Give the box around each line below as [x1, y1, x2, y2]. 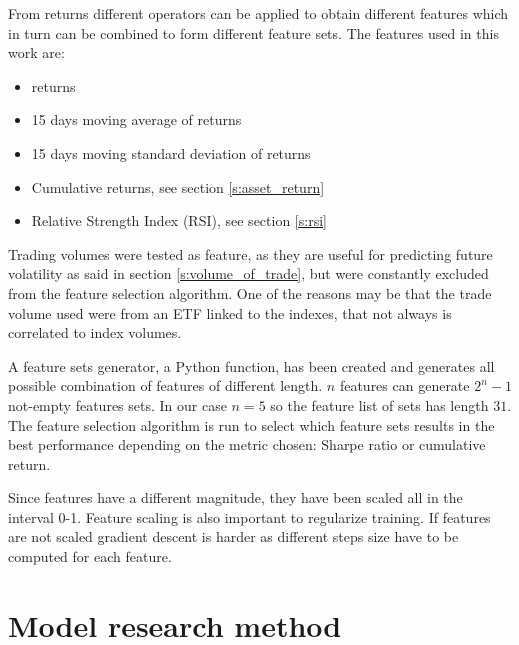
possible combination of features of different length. [8, 375, 323, 396]
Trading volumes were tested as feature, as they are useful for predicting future [8, 243, 493, 264]
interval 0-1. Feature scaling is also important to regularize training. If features [8, 506, 491, 527]
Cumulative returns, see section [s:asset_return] [31, 176, 325, 197]
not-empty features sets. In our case [8, 394, 227, 415]
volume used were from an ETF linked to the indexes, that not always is [8, 302, 452, 323]
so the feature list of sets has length [270, 394, 489, 415]
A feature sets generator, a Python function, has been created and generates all [8, 355, 495, 376]
